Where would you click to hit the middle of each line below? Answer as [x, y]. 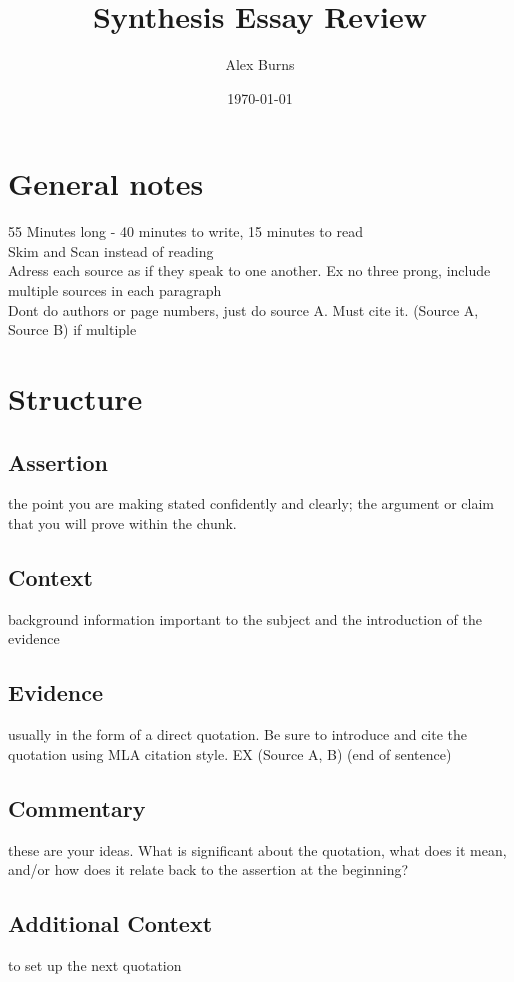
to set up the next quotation [95, 964]
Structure [75, 398]
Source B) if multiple [72, 329]
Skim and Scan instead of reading [111, 250]
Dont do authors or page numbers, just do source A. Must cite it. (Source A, [243, 309]
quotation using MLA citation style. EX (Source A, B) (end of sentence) [230, 753]
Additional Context [110, 923]
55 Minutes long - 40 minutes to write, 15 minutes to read [185, 231]
